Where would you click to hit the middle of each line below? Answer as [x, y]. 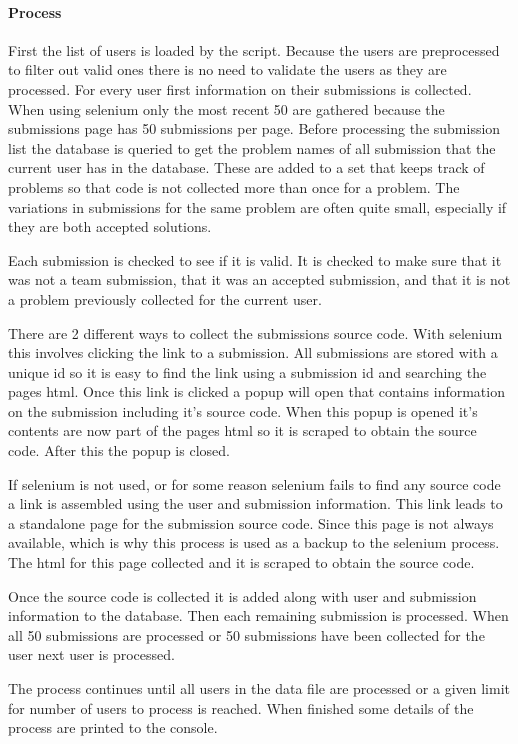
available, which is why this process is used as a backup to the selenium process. [254, 542]
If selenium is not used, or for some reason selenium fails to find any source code [254, 483]
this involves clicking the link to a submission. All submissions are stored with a [253, 352]
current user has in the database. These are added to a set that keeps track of [246, 167]
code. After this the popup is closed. [119, 450]
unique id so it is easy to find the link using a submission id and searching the [247, 371]
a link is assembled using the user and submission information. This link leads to [255, 503]
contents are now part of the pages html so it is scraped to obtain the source [242, 430]
